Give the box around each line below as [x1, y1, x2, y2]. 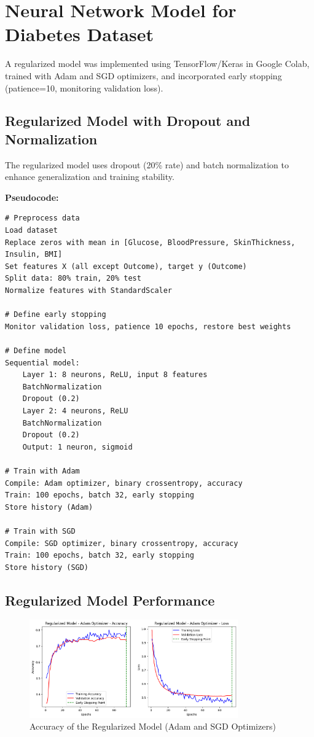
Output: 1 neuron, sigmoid [22, 442, 133, 451]
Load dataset [5, 226, 58, 235]
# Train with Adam [5, 466, 80, 475]
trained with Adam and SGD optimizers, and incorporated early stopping [5, 69, 282, 82]
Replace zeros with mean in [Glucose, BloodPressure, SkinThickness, [5, 238, 296, 247]
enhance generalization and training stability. [5, 170, 175, 183]
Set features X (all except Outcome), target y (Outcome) [5, 262, 247, 271]
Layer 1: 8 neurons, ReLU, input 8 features [22, 370, 208, 380]
